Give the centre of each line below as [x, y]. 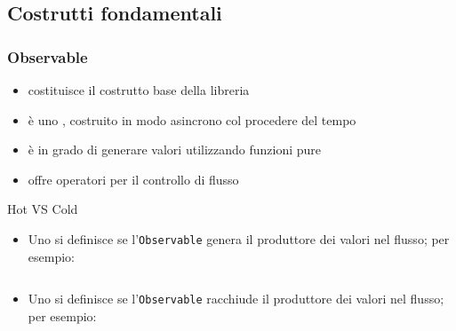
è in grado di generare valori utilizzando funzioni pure [175, 150]
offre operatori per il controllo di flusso [133, 179]
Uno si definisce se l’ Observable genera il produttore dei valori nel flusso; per [239, 238]
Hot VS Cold [43, 209]
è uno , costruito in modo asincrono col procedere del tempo [192, 119]
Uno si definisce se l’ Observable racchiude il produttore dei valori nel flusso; [236, 299]
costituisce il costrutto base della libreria [139, 90]
